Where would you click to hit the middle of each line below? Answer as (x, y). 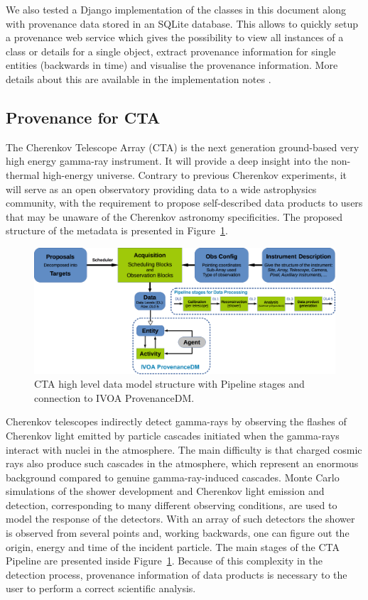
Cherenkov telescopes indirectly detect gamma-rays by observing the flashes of (176, 421)
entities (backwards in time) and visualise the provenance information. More (172, 65)
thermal (23, 174)
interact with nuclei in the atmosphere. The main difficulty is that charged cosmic (184, 449)
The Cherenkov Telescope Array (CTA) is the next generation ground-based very (183, 147)
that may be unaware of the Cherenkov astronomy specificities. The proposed (174, 216)
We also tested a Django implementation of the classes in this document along (176, 9)
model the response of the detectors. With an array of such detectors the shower (180, 519)
